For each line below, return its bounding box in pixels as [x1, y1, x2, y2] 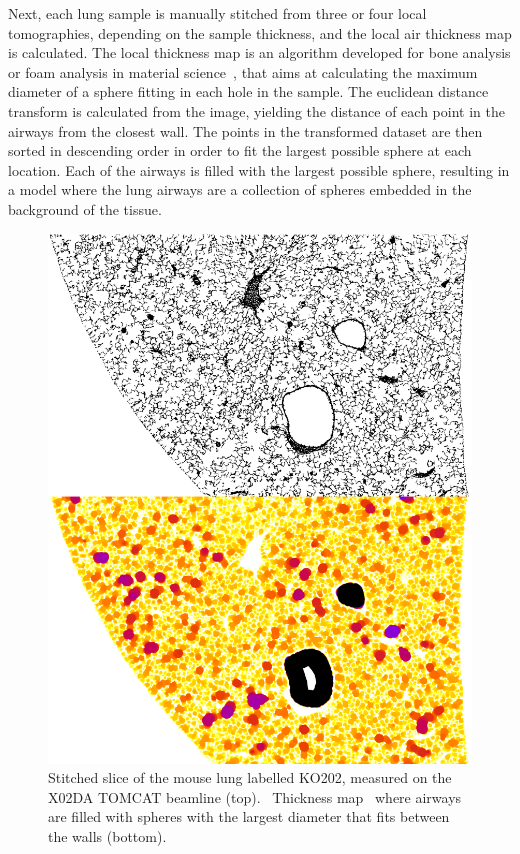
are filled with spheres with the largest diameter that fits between [48, 806, 450, 827]
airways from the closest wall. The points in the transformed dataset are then [8, 120, 483, 141]
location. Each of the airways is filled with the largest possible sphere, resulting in [8, 159, 510, 180]
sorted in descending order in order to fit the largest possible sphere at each [8, 140, 472, 161]
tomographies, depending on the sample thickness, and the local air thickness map [8, 22, 512, 43]
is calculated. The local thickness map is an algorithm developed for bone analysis [8, 42, 511, 63]
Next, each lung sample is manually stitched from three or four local [8, 3, 427, 23]
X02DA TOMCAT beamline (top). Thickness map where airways [48, 786, 462, 807]
